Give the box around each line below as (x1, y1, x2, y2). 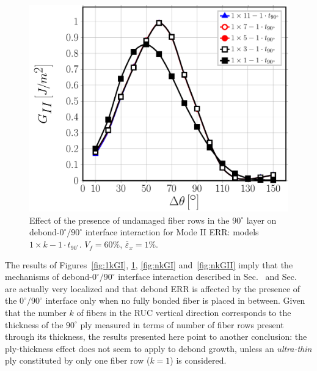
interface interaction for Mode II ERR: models (85, 226, 259, 238)
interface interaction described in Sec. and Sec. (118, 270, 297, 283)
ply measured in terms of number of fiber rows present (80, 318, 284, 331)
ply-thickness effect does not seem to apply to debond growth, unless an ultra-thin (5, 342, 312, 354)
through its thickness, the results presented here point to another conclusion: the (5, 330, 307, 343)
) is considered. (170, 354, 227, 367)
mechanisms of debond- (5, 270, 92, 283)
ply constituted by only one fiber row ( (5, 354, 150, 367)
